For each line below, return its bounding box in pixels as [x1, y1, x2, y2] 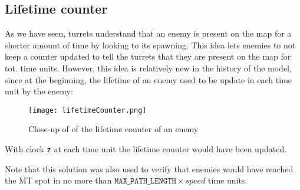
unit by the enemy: [5, 85, 73, 97]
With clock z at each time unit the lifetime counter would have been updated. [5, 143, 287, 155]
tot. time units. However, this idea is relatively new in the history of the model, [5, 61, 292, 74]
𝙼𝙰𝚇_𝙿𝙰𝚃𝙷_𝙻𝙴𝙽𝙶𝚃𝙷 [114, 177, 176, 186]
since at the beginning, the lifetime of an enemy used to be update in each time [5, 73, 292, 86]
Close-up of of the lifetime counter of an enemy [28, 123, 199, 135]
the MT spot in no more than [5, 174, 112, 186]
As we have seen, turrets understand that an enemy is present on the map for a [5, 27, 292, 40]
